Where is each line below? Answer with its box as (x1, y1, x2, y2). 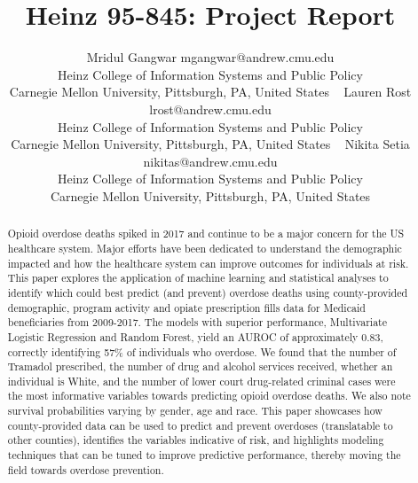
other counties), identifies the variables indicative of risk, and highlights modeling (7, 432, 384, 448)
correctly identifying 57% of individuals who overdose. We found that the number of (7, 344, 397, 359)
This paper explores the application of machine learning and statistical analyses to (7, 270, 389, 285)
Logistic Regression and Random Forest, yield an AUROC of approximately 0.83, (7, 329, 383, 344)
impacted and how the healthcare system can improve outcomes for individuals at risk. (7, 255, 409, 270)
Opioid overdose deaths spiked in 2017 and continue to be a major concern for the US (7, 226, 405, 241)
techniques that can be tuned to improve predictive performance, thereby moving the (7, 448, 401, 463)
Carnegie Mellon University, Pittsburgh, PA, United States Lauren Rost (9, 82, 412, 101)
